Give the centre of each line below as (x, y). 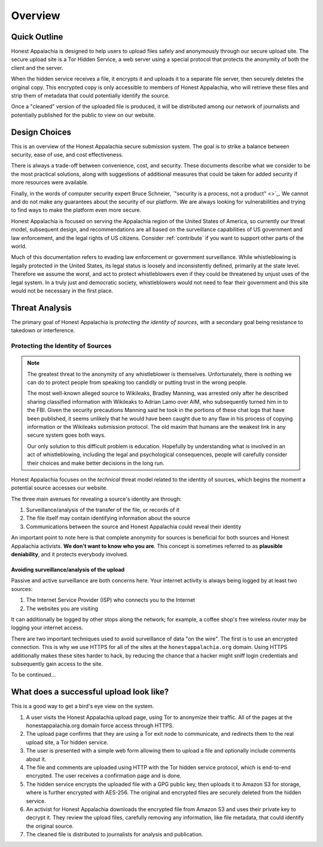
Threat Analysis (41, 308)
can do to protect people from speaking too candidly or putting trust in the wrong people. (137, 382)
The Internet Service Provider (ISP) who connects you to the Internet (111, 600)
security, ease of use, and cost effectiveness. (67, 155)
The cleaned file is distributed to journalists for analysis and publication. (115, 834)
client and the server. (37, 68)
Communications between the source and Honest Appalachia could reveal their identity (134, 526)
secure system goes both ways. (66, 435)
